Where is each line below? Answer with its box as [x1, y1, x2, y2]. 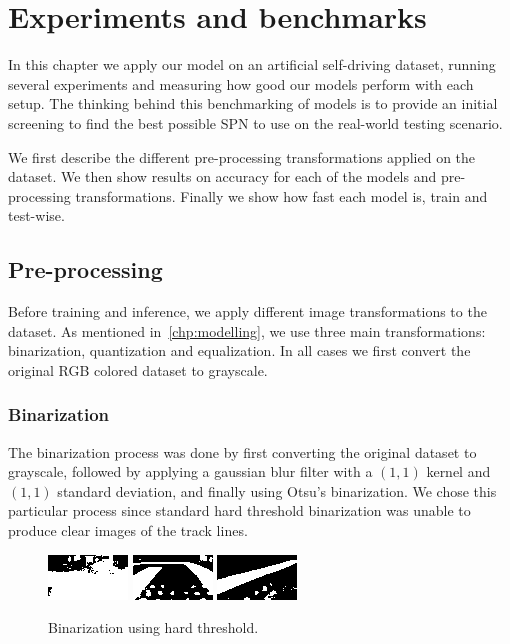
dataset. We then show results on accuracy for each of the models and [8, 166, 437, 187]
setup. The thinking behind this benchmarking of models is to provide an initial [8, 93, 498, 114]
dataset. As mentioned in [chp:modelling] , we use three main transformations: [8, 320, 486, 341]
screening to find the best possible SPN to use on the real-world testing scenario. [8, 112, 503, 133]
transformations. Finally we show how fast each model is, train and [75, 185, 488, 206]
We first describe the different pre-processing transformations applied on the [8, 146, 476, 167]
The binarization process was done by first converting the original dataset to [8, 441, 477, 462]
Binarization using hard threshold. [48, 617, 259, 638]
